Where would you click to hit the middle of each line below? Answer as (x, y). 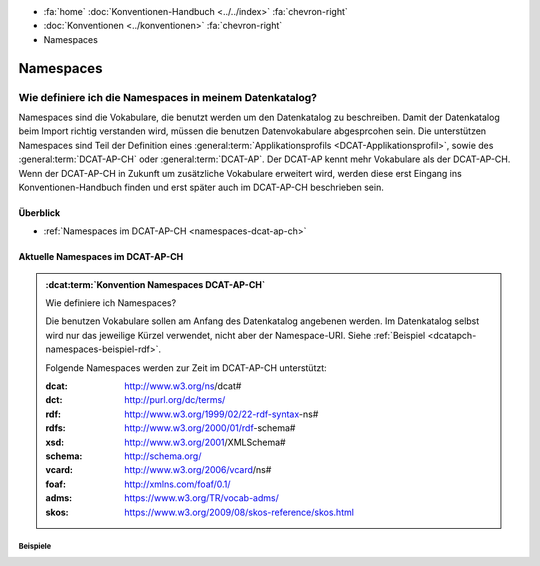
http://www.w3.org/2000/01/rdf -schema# (210, 428)
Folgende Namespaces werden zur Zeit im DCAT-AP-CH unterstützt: (186, 367)
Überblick (39, 212)
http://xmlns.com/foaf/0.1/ (177, 484)
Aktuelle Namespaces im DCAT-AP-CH (101, 257)
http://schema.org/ (163, 456)
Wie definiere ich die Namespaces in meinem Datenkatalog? (167, 97)
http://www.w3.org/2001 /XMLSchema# (205, 442)
